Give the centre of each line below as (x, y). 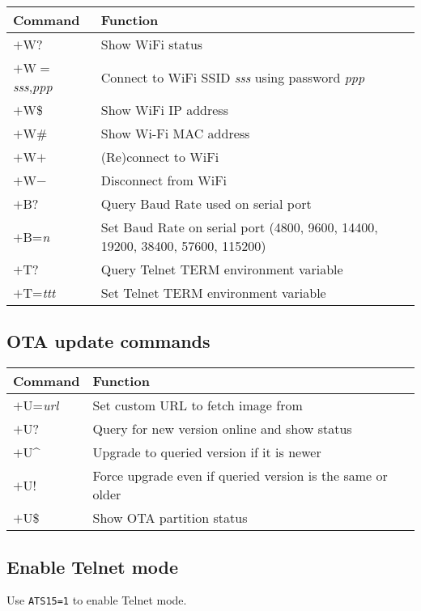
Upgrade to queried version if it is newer (207, 452)
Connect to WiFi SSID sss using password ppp (233, 77)
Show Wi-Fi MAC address (175, 133)
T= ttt (39, 293)
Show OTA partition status (170, 518)
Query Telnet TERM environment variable (222, 269)
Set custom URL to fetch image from (198, 405)
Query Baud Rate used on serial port (206, 204)
